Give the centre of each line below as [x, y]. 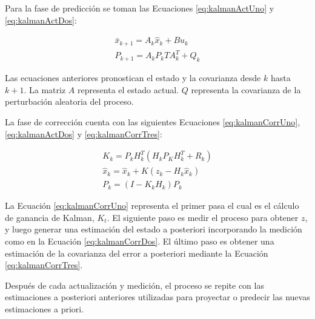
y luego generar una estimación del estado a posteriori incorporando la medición [154, 229]
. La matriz [45, 89]
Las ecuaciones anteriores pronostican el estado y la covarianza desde [133, 78]
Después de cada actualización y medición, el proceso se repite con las [134, 285]
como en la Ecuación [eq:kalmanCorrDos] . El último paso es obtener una [140, 241]
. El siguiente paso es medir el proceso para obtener [203, 217]
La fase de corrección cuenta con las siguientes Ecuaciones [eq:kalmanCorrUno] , [153, 122]
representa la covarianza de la [246, 89]
